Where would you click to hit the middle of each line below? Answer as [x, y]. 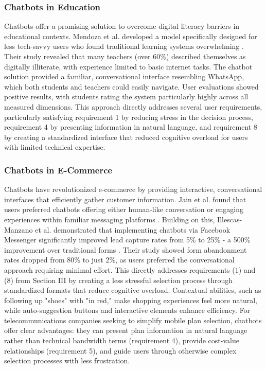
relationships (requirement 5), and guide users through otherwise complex [120, 350]
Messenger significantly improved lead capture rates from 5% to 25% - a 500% [127, 240]
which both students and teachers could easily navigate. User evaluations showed [131, 86]
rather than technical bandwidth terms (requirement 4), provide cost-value [122, 340]
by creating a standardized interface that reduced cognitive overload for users [126, 137]
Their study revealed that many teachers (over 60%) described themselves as [125, 56]
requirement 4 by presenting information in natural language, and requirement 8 [131, 127]
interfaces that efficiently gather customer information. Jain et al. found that [125, 199]
